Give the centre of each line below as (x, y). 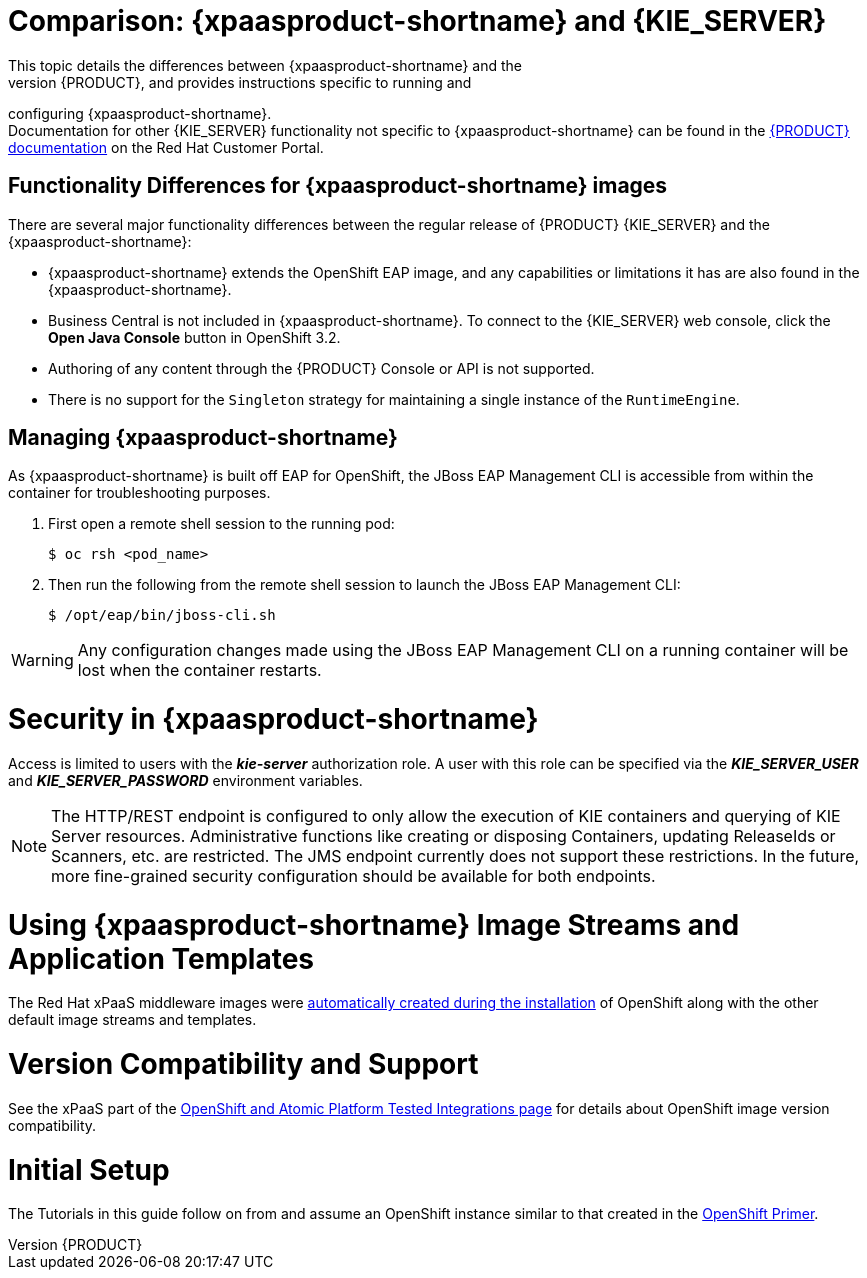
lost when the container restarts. (199, 670)
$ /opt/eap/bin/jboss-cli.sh (162, 615)
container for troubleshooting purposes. (139, 493)
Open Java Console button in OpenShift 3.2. (194, 337)
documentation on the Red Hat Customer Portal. (166, 147)
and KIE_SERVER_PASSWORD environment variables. (185, 780)
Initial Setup (89, 1169)
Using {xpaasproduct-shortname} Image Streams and (374, 924)
